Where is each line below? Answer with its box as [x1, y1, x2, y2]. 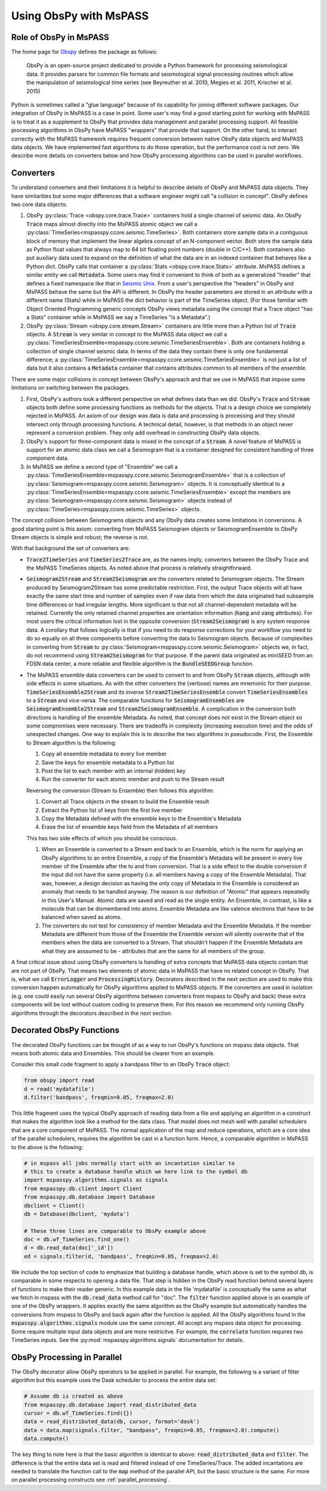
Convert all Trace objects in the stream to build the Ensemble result [41, 798, 210, 805]
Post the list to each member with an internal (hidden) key [41, 767, 186, 775]
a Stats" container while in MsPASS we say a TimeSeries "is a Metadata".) [26, 314, 211, 321]
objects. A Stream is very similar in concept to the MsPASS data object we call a [26, 330, 227, 337]
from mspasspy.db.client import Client [24, 1185, 142, 1192]
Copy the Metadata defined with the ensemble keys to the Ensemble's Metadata [41, 815, 242, 822]
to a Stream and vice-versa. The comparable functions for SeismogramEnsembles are [26, 697, 245, 704]
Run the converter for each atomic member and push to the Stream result [41, 775, 225, 783]
